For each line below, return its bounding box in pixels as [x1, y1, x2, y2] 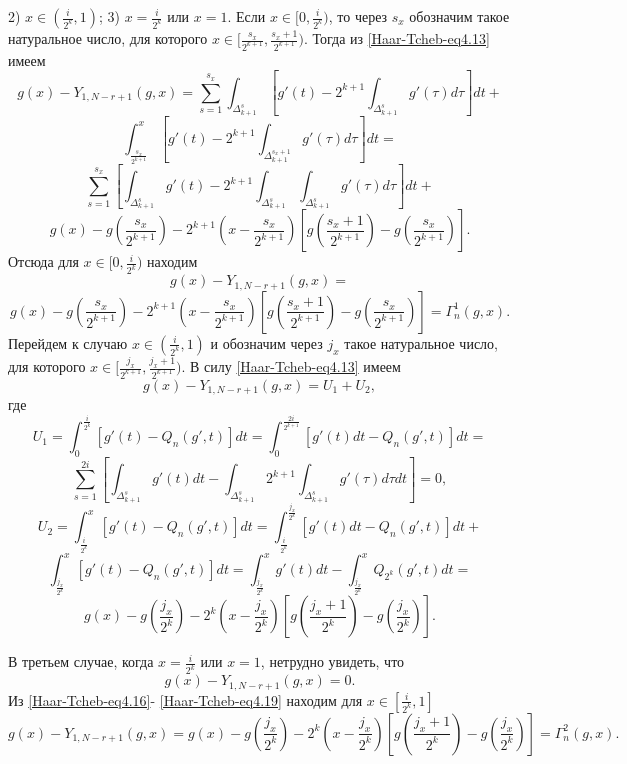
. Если [227, 6, 266, 26]
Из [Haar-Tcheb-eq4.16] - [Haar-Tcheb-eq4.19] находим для [8, 689, 363, 710]
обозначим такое [409, 6, 510, 26]
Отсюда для [8, 251, 79, 272]
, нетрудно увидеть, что [260, 651, 405, 672]
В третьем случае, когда [8, 651, 154, 672]
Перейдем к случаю [8, 332, 128, 353]
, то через [328, 6, 388, 26]
